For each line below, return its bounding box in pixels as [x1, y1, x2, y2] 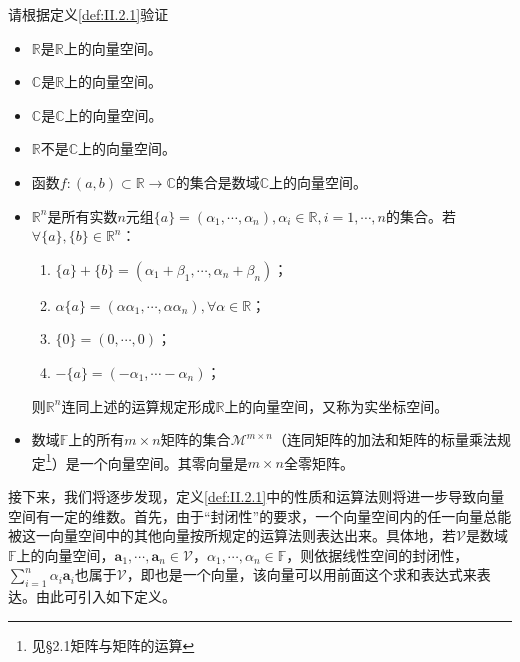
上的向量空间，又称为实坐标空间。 [224, 395, 449, 416]
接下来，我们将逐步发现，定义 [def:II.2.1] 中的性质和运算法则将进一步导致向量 [8, 485, 505, 506]
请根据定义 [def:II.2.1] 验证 [8, 4, 169, 24]
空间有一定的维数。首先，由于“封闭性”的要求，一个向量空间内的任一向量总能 [8, 505, 512, 526]
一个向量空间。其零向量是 [79, 452, 248, 473]
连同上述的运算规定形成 [61, 395, 216, 416]
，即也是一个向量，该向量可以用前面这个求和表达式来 [126, 564, 477, 585]
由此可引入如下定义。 [35, 586, 176, 607]
